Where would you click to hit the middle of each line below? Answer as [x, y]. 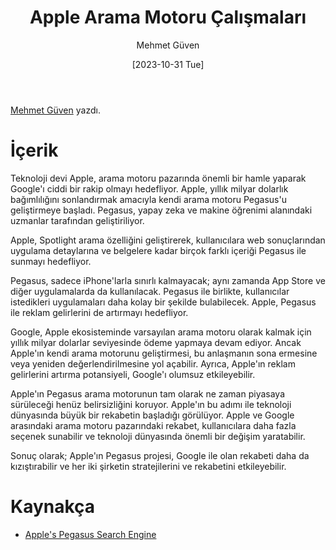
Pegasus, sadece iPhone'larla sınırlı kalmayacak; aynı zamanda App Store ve [168, 280]
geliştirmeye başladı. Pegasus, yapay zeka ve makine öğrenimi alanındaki [161, 210]
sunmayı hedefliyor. [51, 261]
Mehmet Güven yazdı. [55, 110]
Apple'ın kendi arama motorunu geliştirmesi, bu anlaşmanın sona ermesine [164, 353]
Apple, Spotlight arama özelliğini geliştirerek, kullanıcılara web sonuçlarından [168, 240]
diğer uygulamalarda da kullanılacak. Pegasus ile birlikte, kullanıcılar [150, 291]
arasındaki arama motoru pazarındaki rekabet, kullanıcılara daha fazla [153, 425]
